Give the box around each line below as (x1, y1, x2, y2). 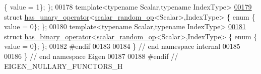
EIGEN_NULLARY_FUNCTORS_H (4, 60, 123, 71)
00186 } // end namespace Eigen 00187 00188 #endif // (4, 50, 178, 61)
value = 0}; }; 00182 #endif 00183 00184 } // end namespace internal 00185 (4, 41, 240, 51)
